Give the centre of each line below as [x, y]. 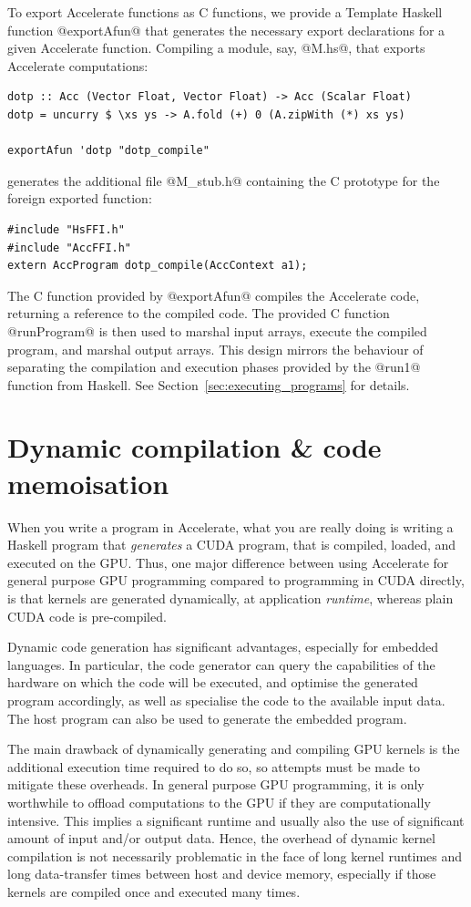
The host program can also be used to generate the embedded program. [207, 718]
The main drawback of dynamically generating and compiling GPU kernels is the [234, 749]
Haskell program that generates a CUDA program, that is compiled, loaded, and [232, 545]
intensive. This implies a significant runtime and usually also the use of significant [236, 820]
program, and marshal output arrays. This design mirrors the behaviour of [215, 349]
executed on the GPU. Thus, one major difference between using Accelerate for [228, 562]
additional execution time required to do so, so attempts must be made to [214, 766]
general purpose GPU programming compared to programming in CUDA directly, [236, 580]
